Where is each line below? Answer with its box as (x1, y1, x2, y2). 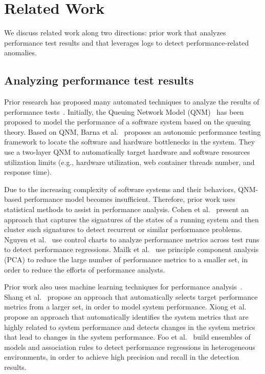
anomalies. (4, 47, 37, 58)
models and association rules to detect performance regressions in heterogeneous (4, 341, 255, 352)
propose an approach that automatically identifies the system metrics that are (4, 311, 249, 322)
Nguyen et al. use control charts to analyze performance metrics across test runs (4, 234, 259, 244)
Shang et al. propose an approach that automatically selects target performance (4, 291, 258, 302)
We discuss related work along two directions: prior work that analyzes (4, 27, 226, 38)
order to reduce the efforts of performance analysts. (4, 264, 165, 275)
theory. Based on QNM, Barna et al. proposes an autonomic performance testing (4, 126, 261, 137)
